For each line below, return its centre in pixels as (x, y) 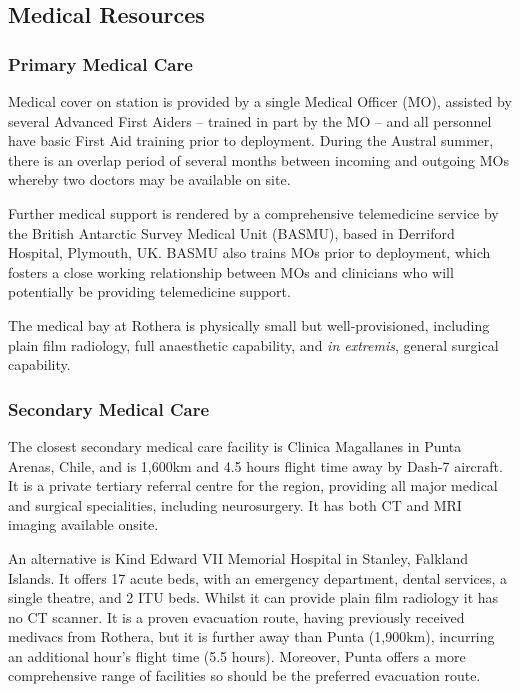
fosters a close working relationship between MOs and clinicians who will (231, 271)
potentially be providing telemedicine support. (149, 291)
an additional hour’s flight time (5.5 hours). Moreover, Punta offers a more (237, 655)
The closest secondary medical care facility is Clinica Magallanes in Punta (235, 445)
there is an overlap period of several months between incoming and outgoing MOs (258, 159)
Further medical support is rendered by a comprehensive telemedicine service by (253, 212)
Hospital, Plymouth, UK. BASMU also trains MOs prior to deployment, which (249, 252)
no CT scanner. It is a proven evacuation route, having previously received (236, 616)
